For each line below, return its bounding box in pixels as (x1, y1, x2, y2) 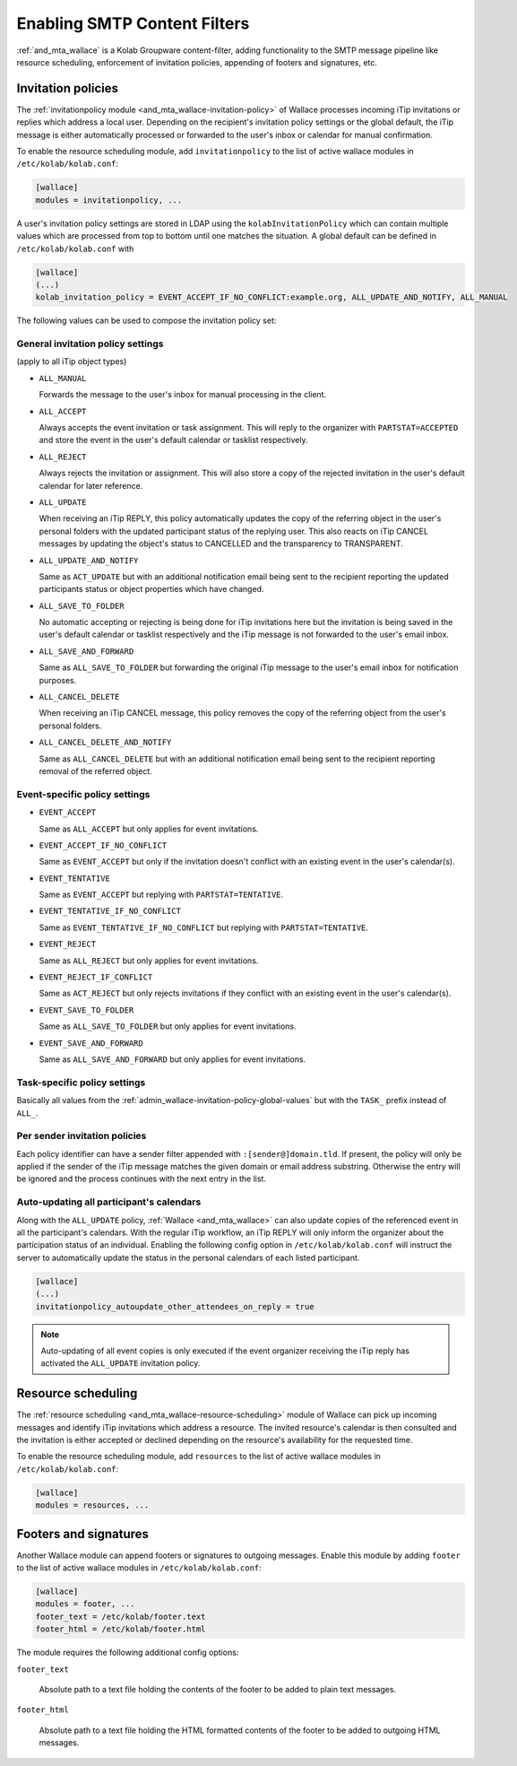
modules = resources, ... (35, 1501, 150, 1510)
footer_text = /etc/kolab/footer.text (35, 1611, 206, 1622)
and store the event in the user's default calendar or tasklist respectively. (39, 435, 308, 446)
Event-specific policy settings (16, 787, 151, 800)
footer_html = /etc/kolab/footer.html (35, 1624, 206, 1634)
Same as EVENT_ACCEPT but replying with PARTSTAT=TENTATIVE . (39, 889, 284, 900)
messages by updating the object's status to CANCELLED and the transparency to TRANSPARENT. (39, 538, 403, 549)
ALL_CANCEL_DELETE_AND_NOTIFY (39, 737, 172, 748)
